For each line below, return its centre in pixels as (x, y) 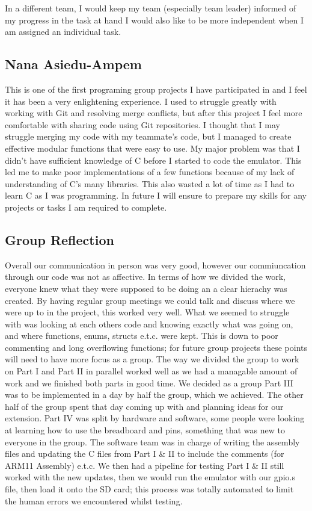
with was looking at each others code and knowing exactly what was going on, (149, 324)
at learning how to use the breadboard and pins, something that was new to (145, 430)
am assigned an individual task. (63, 32)
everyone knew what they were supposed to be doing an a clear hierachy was (146, 288)
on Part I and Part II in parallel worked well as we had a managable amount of (151, 371)
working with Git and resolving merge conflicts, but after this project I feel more (154, 113)
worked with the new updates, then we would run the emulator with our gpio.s (150, 477)
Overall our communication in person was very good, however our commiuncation (155, 265)
